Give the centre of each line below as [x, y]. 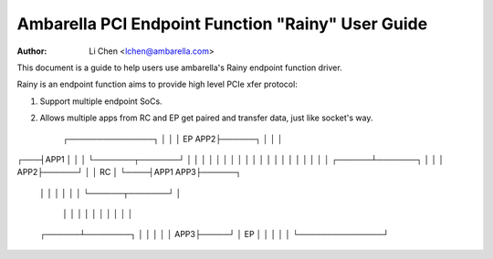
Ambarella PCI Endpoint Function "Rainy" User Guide [222, 24]
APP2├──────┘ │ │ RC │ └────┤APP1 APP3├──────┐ [129, 172]
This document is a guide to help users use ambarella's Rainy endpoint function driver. [179, 67]
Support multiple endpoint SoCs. [101, 101]
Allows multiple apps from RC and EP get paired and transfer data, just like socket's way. [206, 118]
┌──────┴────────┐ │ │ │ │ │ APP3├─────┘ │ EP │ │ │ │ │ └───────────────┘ [215, 234]
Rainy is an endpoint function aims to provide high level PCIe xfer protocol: [157, 84]
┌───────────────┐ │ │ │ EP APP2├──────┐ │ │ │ [173, 139]
